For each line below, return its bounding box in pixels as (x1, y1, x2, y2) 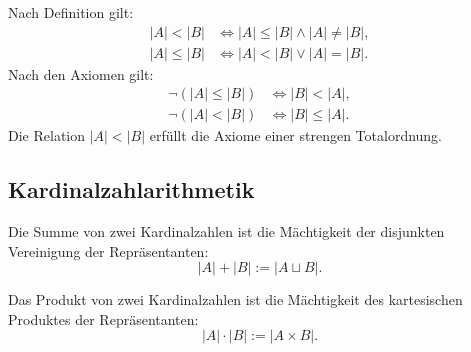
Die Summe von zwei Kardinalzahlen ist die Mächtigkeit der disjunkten (8, 221, 445, 242)
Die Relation (8, 125, 85, 146)
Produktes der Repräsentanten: (8, 308, 199, 329)
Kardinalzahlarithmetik (8, 174, 255, 205)
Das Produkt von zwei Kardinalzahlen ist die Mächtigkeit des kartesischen (8, 289, 463, 310)
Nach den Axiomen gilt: (8, 63, 154, 84)
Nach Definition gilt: (8, 2, 134, 22)
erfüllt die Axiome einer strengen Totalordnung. (149, 125, 443, 146)
